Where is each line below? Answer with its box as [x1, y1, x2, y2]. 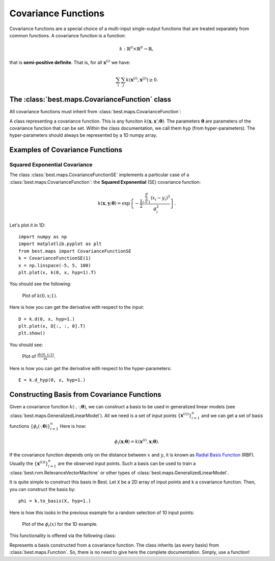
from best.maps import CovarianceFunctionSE [18, 248, 132, 254]
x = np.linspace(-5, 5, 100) [18, 262, 91, 268]
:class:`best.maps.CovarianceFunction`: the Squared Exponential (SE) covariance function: [9, 179, 201, 185]
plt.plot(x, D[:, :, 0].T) [18, 323, 86, 329]
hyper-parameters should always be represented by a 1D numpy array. [9, 132, 157, 138]
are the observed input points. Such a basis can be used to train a [58, 460, 196, 467]
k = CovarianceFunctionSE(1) [18, 255, 91, 261]
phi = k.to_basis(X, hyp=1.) [18, 498, 91, 504]
